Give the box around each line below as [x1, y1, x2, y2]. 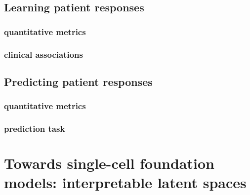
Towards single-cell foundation [4, 153, 214, 173]
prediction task [4, 122, 65, 135]
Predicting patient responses [4, 74, 153, 89]
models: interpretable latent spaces [4, 172, 247, 193]
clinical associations [4, 48, 83, 60]
